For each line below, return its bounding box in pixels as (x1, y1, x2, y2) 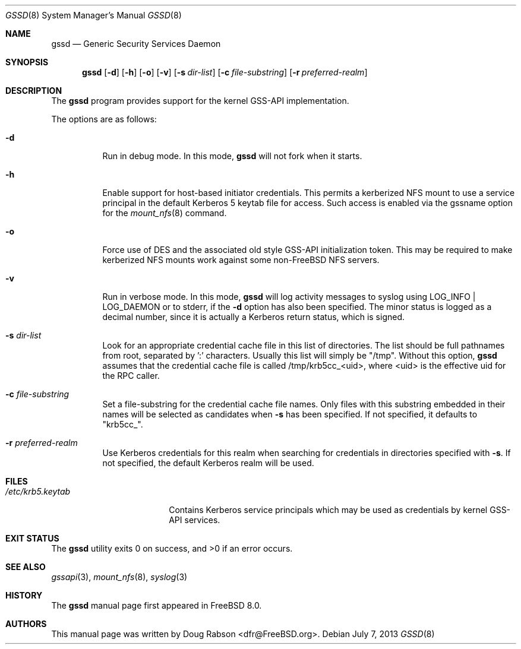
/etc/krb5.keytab (5, 486, 71, 496)
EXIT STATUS (5, 533, 59, 543)
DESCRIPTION (5, 86, 62, 96)
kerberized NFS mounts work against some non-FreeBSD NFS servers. (102, 255, 380, 265)
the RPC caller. (102, 371, 160, 381)
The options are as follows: (51, 114, 157, 124)
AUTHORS (5, 619, 47, 629)
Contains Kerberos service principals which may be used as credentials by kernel (169, 505, 488, 515)
